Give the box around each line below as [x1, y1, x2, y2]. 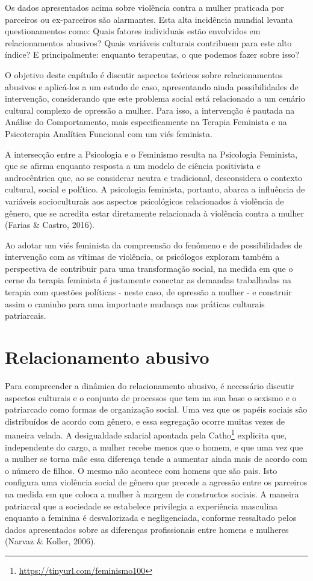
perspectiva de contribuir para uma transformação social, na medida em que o [5, 262, 293, 274]
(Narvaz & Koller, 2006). [5, 535, 96, 547]
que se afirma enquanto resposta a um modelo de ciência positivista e [5, 159, 261, 172]
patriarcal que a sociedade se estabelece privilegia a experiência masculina [5, 499, 278, 512]
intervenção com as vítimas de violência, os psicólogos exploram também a [5, 250, 280, 263]
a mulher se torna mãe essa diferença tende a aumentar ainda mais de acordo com [5, 452, 308, 465]
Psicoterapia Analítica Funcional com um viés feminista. [5, 127, 212, 140]
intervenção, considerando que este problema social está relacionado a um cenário [5, 92, 305, 105]
